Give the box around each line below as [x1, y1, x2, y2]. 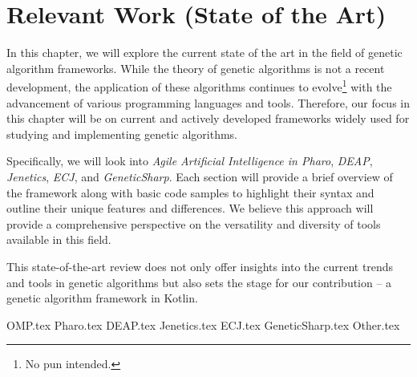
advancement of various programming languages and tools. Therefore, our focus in [6, 94, 411, 111]
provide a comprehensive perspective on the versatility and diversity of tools [6, 215, 381, 232]
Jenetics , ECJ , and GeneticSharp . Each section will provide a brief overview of [6, 168, 393, 184]
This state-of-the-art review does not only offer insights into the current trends [6, 257, 394, 274]
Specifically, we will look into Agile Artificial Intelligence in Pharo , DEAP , [6, 152, 373, 169]
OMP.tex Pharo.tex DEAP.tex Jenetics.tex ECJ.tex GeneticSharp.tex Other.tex [6, 316, 400, 333]
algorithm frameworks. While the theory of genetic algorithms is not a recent [6, 59, 385, 76]
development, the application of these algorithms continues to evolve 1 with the [6, 76, 392, 95]
